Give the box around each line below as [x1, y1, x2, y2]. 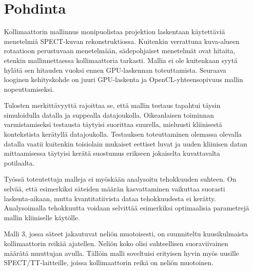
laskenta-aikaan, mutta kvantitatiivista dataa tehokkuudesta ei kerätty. [4, 193, 216, 203]
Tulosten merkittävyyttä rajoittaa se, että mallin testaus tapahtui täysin [4, 100, 221, 110]
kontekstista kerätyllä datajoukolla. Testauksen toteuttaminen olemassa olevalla [4, 129, 242, 139]
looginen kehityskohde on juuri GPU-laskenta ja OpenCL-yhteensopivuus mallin [4, 74, 243, 84]
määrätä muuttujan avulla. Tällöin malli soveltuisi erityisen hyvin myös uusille [4, 248, 239, 258]
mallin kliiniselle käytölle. [4, 212, 80, 222]
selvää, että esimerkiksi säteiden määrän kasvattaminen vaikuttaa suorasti [4, 184, 225, 194]
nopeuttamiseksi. [4, 83, 54, 94]
